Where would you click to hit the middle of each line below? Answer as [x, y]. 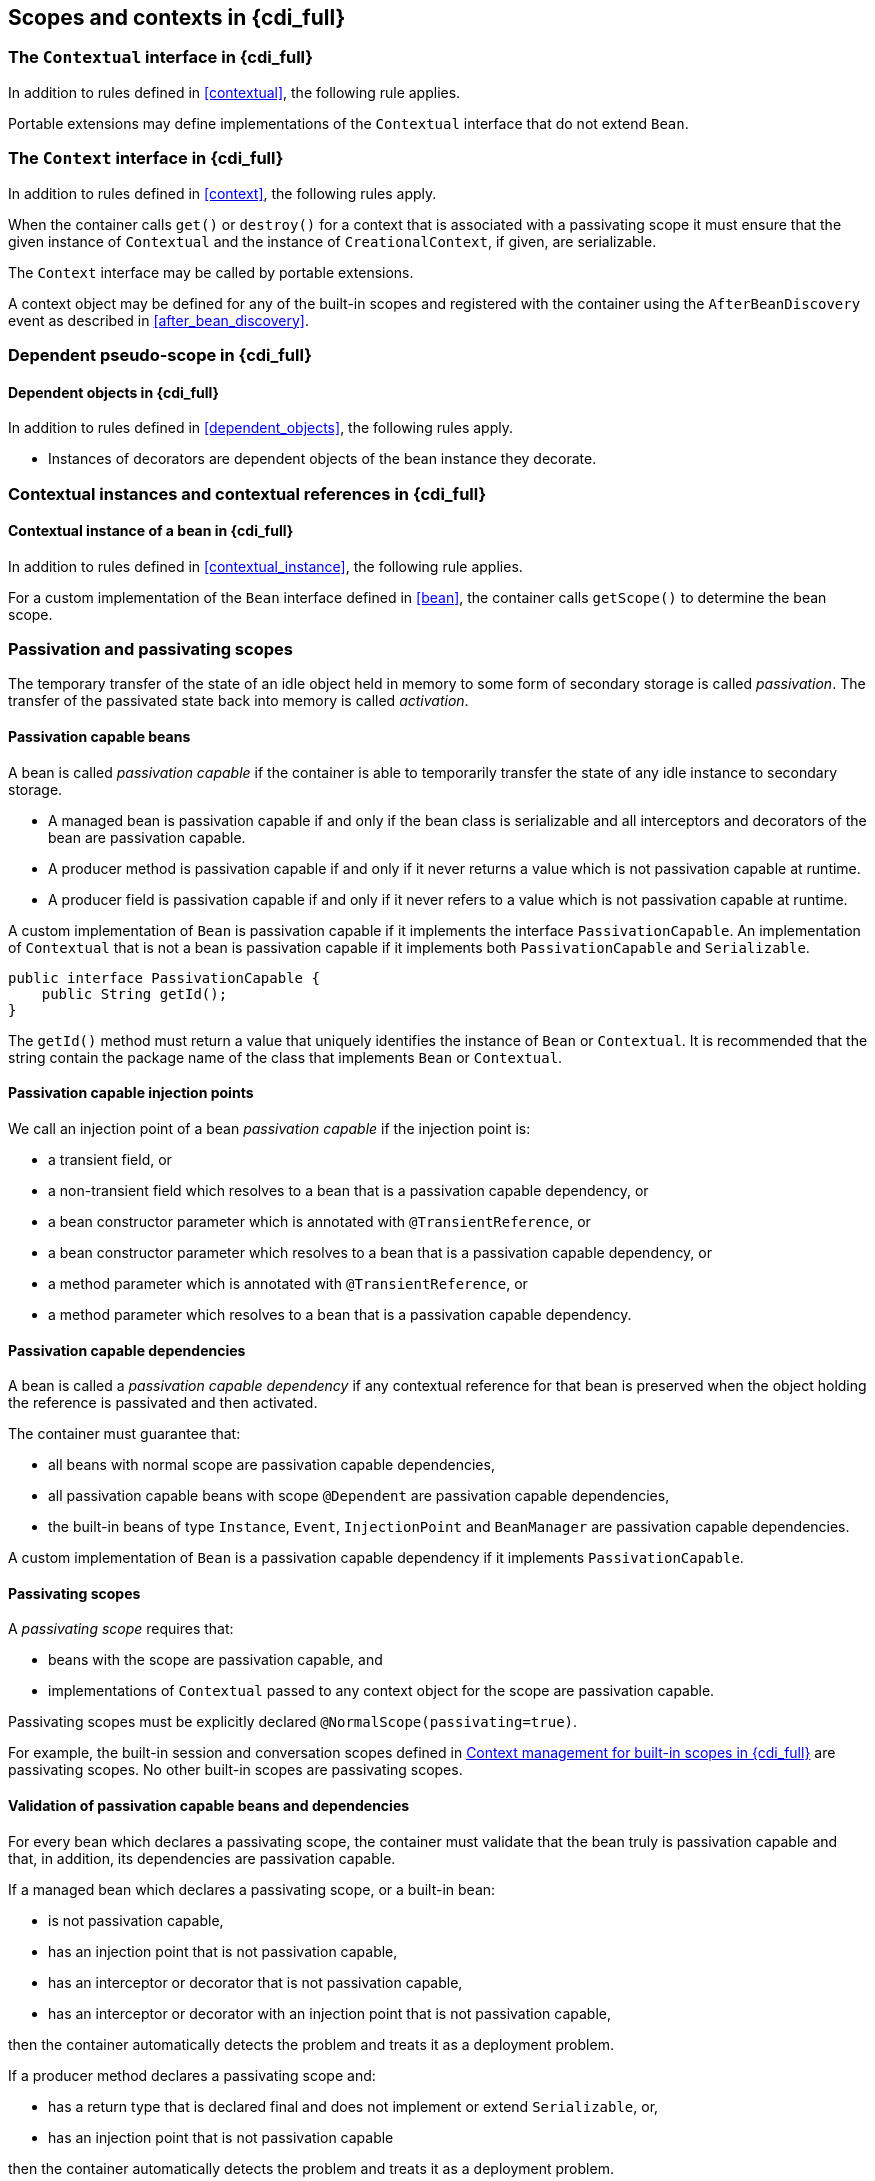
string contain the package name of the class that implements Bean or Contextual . [285, 1057]
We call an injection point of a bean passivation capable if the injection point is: [269, 1128]
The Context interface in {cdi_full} [146, 158]
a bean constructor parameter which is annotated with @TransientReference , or [319, 1221]
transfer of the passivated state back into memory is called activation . [238, 701]
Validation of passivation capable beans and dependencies [209, 1805]
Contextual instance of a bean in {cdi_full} [151, 531]
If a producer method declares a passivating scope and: [192, 2075]
